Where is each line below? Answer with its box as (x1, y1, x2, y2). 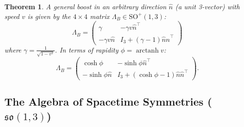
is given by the (27, 11, 71, 21)
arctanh (136, 47, 159, 54)
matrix (90, 11, 110, 21)
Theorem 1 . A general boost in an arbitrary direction (4, 1, 166, 11)
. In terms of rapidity (55, 44, 119, 54)
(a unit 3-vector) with (175, 1, 240, 11)
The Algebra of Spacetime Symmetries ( (4, 94, 212, 109)
